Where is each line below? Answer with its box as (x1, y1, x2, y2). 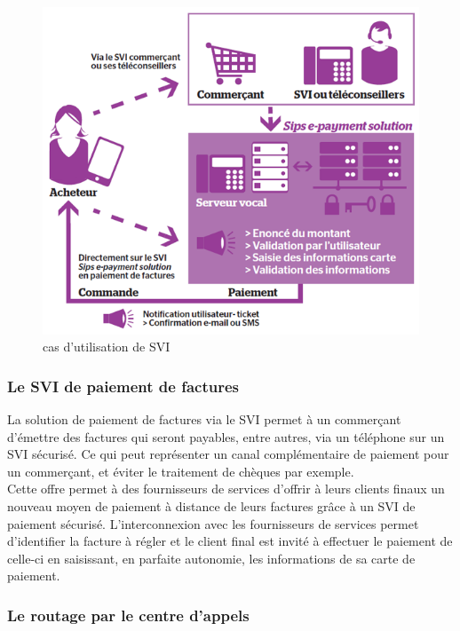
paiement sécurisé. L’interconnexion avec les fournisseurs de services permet (7, 514, 419, 532)
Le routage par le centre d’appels (7, 603, 250, 626)
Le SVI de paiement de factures (7, 375, 240, 397)
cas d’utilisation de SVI (43, 337, 171, 356)
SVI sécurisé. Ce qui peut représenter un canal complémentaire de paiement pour (7, 445, 449, 463)
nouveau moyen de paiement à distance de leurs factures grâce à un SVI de (7, 497, 416, 516)
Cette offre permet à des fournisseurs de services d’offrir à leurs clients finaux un (7, 479, 445, 498)
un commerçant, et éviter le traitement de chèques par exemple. (7, 461, 354, 480)
